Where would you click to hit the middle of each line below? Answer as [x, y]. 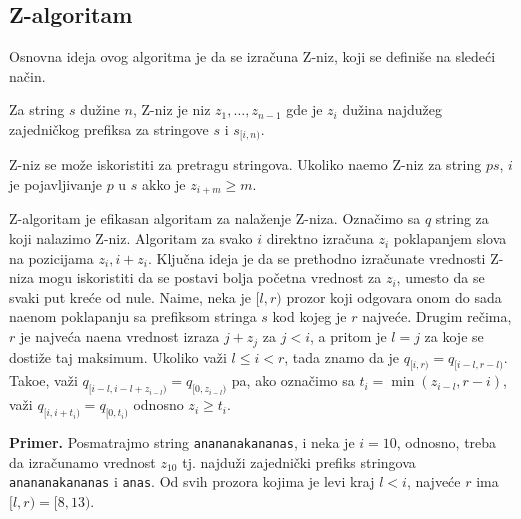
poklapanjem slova [450, 238]
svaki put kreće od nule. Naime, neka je [130, 296]
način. [27, 75]
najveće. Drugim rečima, [437, 316]
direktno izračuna [320, 238]
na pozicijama [51, 257]
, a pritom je [348, 336]
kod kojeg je [309, 316]
